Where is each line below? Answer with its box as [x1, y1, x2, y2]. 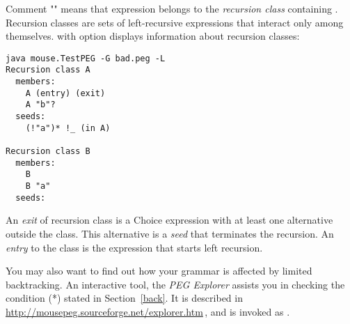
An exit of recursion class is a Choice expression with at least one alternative [6, 213, 333, 227]
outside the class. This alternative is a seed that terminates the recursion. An [6, 226, 334, 240]
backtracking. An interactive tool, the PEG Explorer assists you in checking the [6, 277, 345, 291]
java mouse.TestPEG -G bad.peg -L [6, 53, 166, 63]
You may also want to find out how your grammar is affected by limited [6, 263, 312, 278]
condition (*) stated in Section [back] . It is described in [6, 291, 243, 305]
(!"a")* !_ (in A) [25, 123, 111, 133]
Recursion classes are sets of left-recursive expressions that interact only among [6, 15, 344, 29]
